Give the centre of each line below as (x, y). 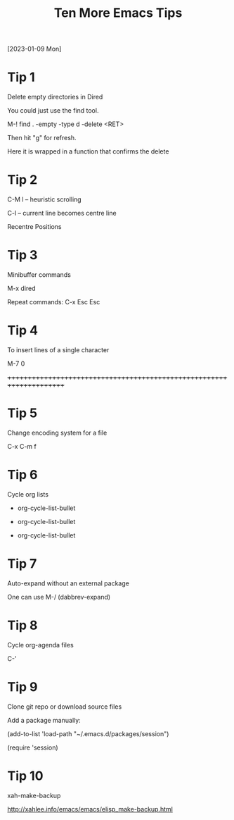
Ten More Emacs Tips (118, 13)
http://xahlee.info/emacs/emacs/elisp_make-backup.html (90, 809)
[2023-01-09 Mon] (34, 49)
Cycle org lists (28, 494)
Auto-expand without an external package (69, 583)
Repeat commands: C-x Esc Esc (54, 302)
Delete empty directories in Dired (55, 97)
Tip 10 (25, 776)
